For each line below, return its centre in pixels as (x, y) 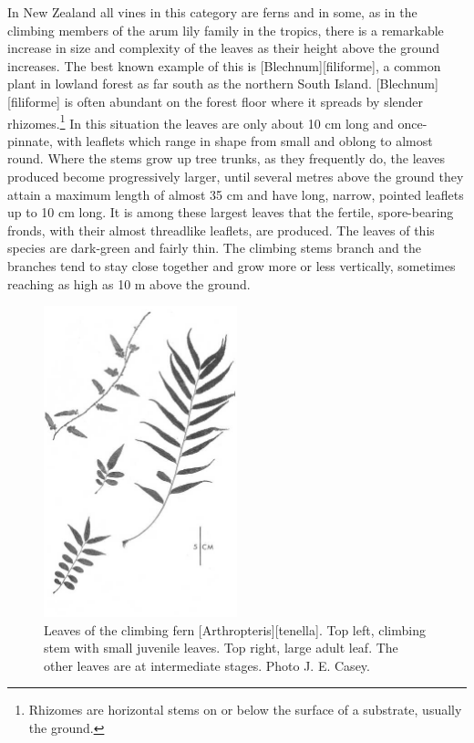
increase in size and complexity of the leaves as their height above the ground (224, 48)
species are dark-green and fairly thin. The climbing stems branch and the (214, 248)
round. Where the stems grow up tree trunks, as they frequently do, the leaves (227, 158)
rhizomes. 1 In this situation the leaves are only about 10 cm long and (201, 121)
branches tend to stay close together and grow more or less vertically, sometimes (232, 265)
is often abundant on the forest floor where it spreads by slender (244, 101)
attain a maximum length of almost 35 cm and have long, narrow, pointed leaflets (236, 194)
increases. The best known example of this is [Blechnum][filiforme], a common (224, 65)
